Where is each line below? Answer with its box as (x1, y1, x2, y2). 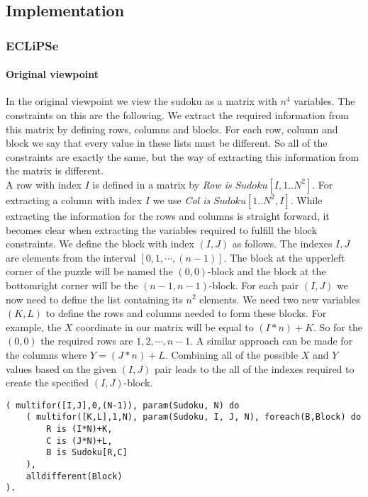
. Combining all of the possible (165, 347, 299, 362)
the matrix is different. (6, 163, 104, 178)
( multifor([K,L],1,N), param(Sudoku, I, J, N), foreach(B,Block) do (26, 412, 362, 423)
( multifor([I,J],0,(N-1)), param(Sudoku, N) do (6, 400, 240, 411)
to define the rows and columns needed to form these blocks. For (45, 306, 327, 320)
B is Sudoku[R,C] (46, 447, 128, 458)
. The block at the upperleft (223, 250, 345, 264)
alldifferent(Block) (26, 471, 123, 481)
